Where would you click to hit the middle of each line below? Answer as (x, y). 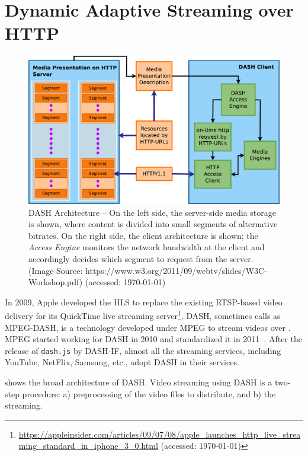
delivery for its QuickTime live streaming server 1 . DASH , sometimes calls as (143, 315)
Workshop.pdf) (56, 282)
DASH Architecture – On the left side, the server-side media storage (152, 212)
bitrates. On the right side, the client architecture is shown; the (143, 235)
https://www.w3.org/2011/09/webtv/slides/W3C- (176, 270)
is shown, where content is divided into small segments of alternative (153, 224)
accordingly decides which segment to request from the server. (141, 258)
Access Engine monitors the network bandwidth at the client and (147, 247)
